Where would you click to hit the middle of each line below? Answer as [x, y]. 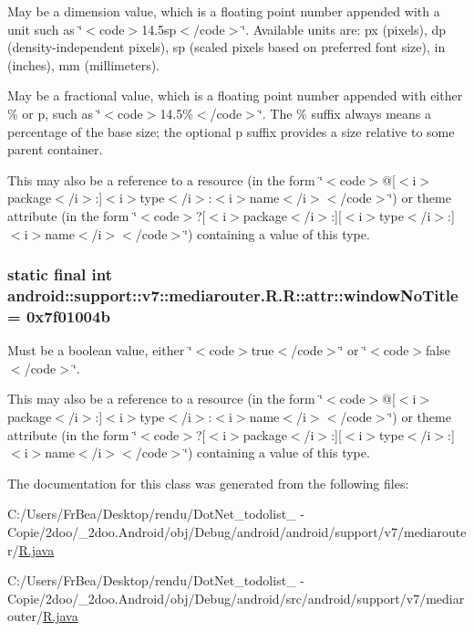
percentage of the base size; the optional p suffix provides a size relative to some [231, 131]
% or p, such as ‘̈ [54, 113]
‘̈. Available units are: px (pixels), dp [344, 29]
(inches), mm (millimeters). [84, 64]
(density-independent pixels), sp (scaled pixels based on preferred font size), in [227, 47]
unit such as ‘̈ [45, 29]
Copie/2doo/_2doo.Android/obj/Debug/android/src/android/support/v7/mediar [236, 598]
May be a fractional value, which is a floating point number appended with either [235, 95]
